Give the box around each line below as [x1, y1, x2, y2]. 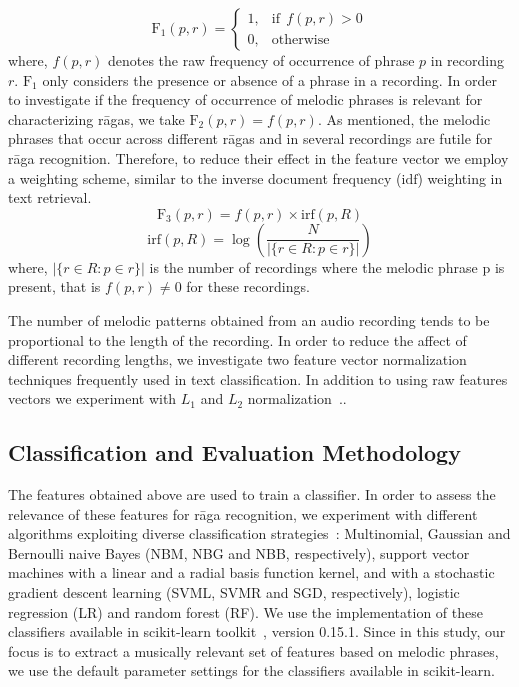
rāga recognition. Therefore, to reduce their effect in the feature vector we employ [8, 147, 509, 168]
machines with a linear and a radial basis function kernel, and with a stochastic [8, 562, 495, 583]
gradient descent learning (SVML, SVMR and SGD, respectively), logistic [8, 582, 460, 603]
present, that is [8, 276, 101, 297]
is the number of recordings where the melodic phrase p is [149, 256, 505, 277]
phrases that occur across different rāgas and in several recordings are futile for [8, 128, 493, 149]
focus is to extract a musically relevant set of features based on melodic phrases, [8, 640, 499, 661]
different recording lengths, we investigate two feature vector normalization [8, 349, 467, 370]
